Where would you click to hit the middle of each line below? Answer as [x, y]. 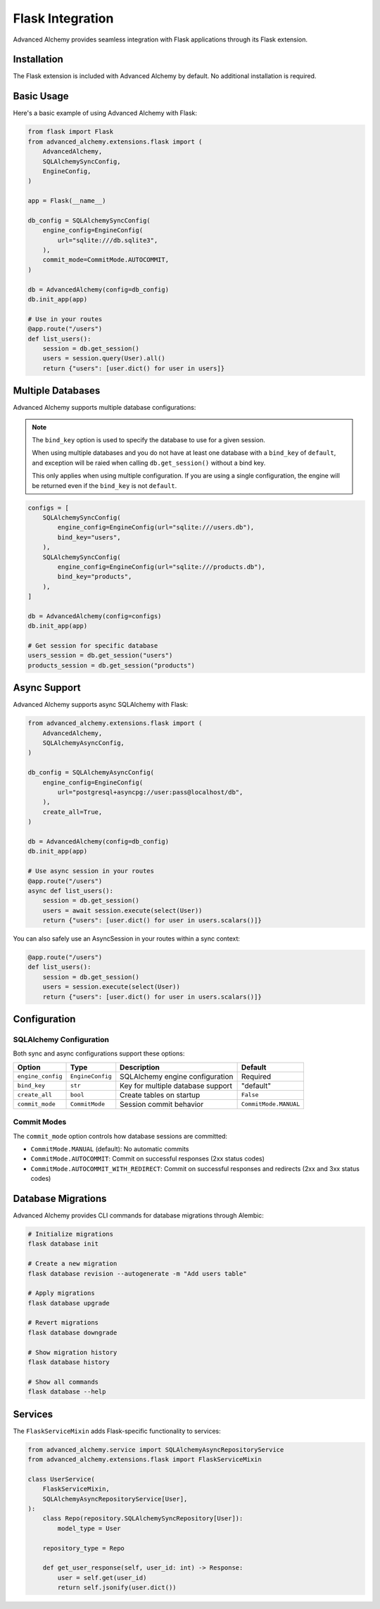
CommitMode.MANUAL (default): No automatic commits [110, 1148]
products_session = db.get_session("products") [111, 665]
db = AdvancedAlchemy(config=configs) [95, 616]
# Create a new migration [72, 1264]
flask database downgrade [72, 1332]
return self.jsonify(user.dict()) [117, 1588]
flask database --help [67, 1392]
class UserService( [61, 1479]
